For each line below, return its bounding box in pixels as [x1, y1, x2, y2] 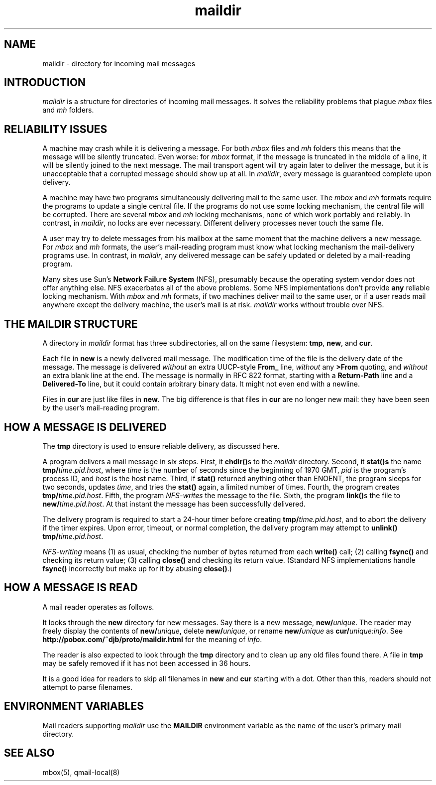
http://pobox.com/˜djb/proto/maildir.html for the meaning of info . [42, 635, 262, 644]
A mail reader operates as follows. [42, 602, 154, 611]
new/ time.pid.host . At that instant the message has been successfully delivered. [42, 499, 306, 508]
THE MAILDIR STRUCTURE [4, 317, 138, 330]
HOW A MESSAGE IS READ [4, 581, 138, 594]
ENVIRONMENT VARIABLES [4, 700, 144, 713]
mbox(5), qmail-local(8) [42, 768, 120, 777]
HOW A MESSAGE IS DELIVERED [4, 420, 167, 433]
